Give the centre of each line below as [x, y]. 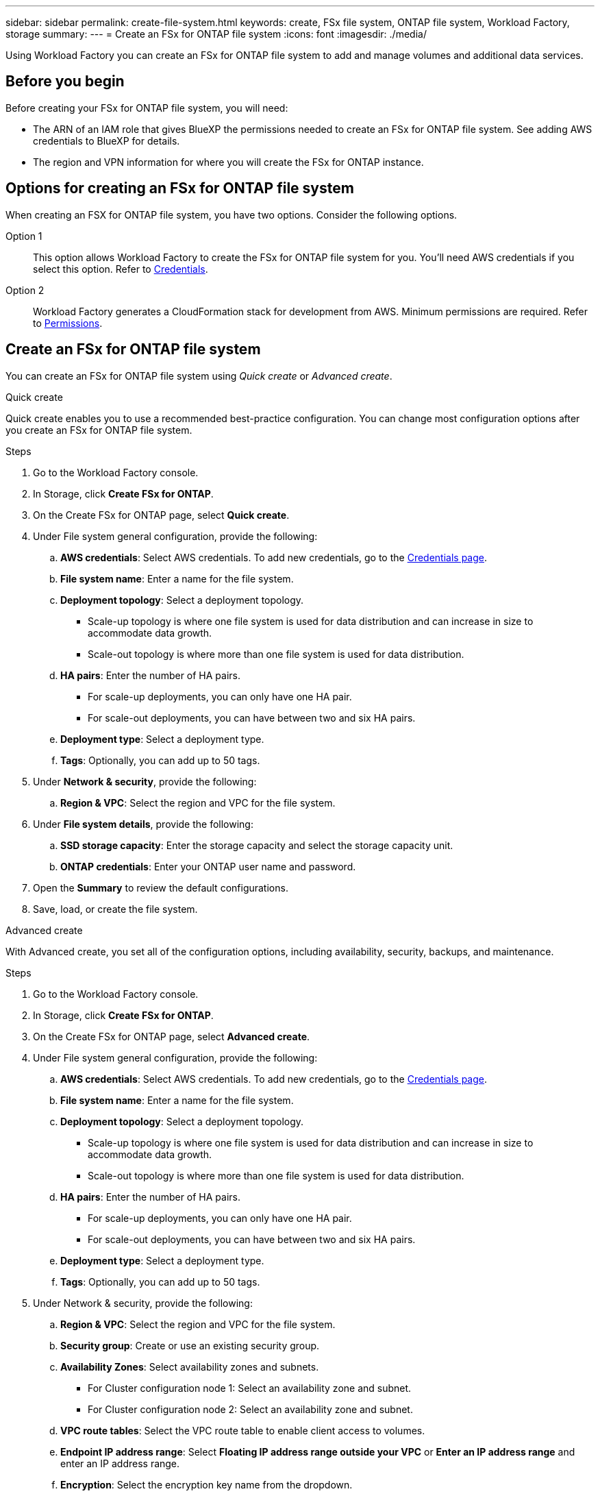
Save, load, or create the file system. [115, 909]
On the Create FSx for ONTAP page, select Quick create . [161, 515]
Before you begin [65, 82]
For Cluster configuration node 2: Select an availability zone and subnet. [250, 1409]
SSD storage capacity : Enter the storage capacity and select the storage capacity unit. [257, 845]
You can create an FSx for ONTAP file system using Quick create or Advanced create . [199, 376]
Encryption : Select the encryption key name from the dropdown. [207, 1484]
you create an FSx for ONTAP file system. [99, 430]
